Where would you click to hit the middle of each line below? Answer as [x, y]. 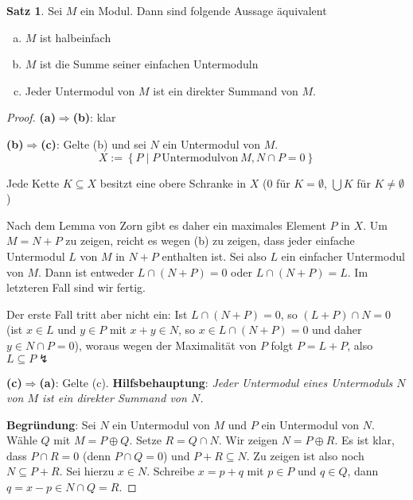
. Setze [145, 440]
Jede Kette [33, 182]
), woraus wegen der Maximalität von [166, 345]
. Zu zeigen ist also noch [305, 455]
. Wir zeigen [248, 440]
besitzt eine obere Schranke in [173, 182]
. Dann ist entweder [86, 271]
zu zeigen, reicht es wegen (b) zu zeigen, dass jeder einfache [210, 240]
